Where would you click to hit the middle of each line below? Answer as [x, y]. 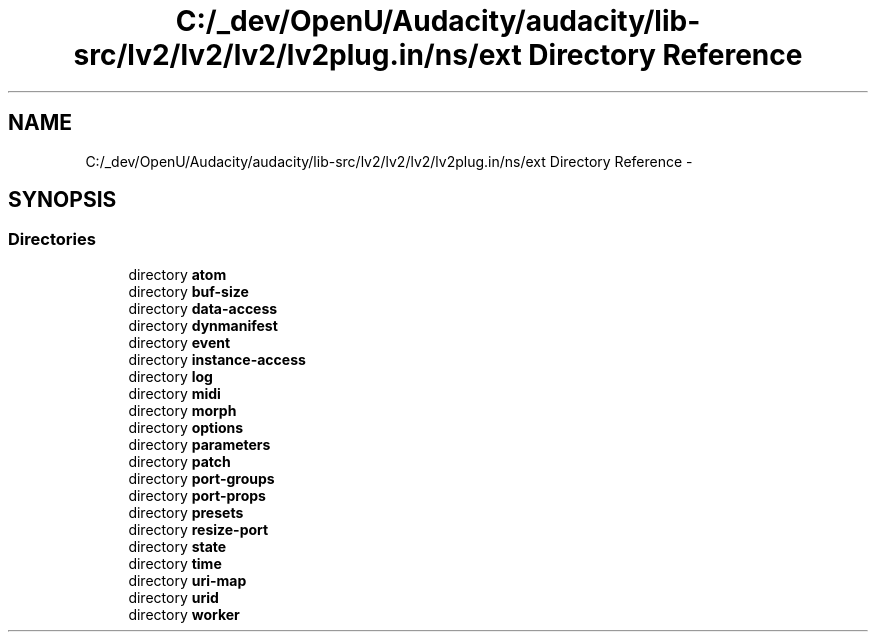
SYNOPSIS [62, 200]
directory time [175, 563]
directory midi [174, 393]
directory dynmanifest [203, 325]
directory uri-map [187, 580]
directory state [177, 546]
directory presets [186, 512]
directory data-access [203, 308]
